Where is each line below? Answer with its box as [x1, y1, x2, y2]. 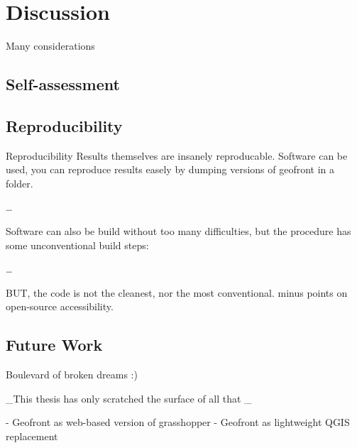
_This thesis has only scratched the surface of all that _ [6, 390, 252, 405]
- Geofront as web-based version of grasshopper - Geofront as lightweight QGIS [6, 415, 350, 430]
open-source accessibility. [6, 299, 114, 314]
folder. [6, 175, 33, 190]
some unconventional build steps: [6, 237, 149, 252]
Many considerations [6, 38, 95, 53]
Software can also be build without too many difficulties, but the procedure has [6, 224, 351, 239]
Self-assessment [6, 73, 120, 95]
